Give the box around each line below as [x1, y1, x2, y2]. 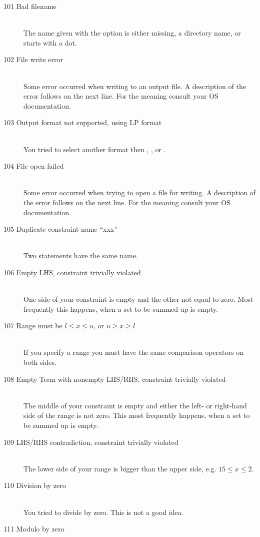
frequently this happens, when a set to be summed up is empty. [23, 303, 218, 314]
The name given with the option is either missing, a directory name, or [23, 28, 241, 38]
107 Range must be [3, 320, 62, 331]
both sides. [23, 357, 56, 367]
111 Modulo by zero [3, 523, 64, 534]
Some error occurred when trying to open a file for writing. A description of [23, 187, 256, 198]
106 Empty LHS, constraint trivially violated [3, 267, 141, 277]
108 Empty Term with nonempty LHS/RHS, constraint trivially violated [3, 373, 226, 384]
